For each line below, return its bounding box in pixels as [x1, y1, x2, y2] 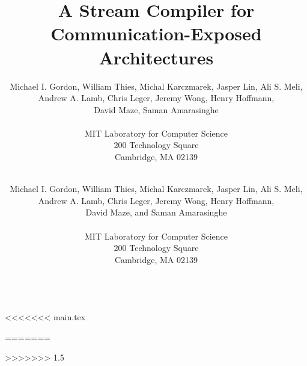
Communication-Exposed [50, 21, 262, 46]
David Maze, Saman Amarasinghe [94, 103, 219, 116]
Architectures [99, 45, 214, 69]
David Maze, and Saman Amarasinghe [85, 206, 227, 219]
